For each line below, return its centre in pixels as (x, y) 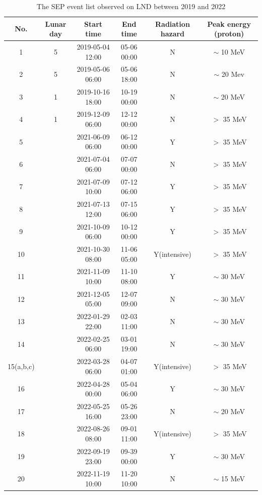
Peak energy (229, 24)
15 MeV (233, 479)
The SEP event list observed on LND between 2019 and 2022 (131, 6)
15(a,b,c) (21, 366)
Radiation (172, 24)
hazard (173, 34)
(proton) (229, 34)
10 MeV (233, 51)
